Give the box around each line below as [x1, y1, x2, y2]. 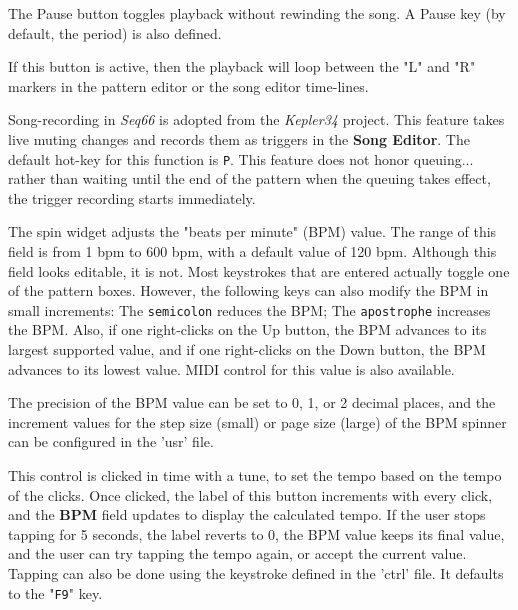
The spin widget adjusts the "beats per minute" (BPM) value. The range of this [8, 221, 497, 242]
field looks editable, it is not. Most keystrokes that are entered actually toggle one [8, 260, 510, 281]
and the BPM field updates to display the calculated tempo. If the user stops [8, 504, 486, 525]
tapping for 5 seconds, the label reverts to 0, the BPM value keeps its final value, [8, 523, 505, 544]
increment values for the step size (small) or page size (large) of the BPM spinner [8, 411, 507, 432]
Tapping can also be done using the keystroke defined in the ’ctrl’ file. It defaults [8, 562, 504, 583]
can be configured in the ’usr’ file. [8, 431, 214, 452]
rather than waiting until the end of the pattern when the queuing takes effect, [8, 168, 491, 189]
